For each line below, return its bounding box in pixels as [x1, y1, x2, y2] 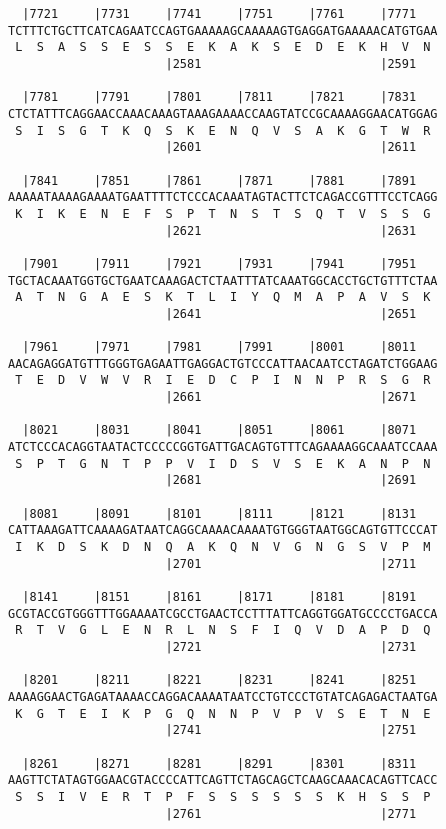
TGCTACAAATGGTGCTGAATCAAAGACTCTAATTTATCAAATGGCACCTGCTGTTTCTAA [8, 273, 438, 288]
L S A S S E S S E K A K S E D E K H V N [15, 40, 431, 55]
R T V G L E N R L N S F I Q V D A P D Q [15, 623, 431, 638]
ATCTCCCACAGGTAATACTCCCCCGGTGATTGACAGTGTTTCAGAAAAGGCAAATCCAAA [8, 440, 438, 455]
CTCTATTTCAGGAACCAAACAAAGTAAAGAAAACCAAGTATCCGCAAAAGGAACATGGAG [8, 106, 438, 121]
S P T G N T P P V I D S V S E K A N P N [15, 456, 431, 471]
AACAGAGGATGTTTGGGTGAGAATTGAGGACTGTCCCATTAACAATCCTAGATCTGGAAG [8, 356, 438, 371]
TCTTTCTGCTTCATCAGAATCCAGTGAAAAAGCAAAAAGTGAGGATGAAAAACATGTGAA [8, 23, 438, 38]
